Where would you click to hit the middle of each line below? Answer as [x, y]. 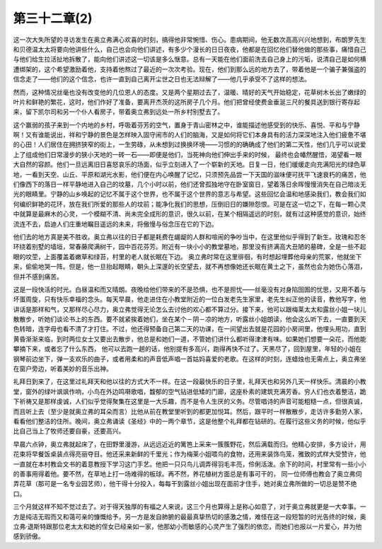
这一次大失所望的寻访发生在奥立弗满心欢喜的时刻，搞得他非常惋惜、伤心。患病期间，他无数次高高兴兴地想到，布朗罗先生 [190, 40]
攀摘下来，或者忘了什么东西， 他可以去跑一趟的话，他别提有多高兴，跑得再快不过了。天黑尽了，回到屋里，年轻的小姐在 [187, 349]
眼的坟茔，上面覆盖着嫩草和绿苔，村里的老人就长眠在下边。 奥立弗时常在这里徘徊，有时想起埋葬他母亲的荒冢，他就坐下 [187, 256]
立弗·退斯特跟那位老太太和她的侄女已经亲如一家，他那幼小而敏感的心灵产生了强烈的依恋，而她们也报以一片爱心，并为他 [187, 526]
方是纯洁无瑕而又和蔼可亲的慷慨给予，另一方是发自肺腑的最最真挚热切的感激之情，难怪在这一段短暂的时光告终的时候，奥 [190, 516]
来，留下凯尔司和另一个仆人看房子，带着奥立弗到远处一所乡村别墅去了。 [118, 112]
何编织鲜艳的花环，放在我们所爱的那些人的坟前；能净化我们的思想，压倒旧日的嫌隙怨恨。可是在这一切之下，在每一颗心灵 [190, 204]
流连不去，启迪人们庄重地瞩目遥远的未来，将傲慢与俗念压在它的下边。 [115, 224]
